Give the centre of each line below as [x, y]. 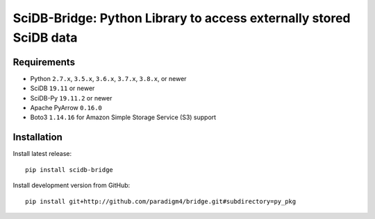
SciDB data [45, 37]
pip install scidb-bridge [69, 169]
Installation [37, 138]
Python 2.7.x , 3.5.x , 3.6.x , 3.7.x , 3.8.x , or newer [108, 78]
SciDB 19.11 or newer [62, 88]
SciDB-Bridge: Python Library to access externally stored [182, 18]
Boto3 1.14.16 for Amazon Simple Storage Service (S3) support [123, 117]
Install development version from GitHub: [72, 185]
